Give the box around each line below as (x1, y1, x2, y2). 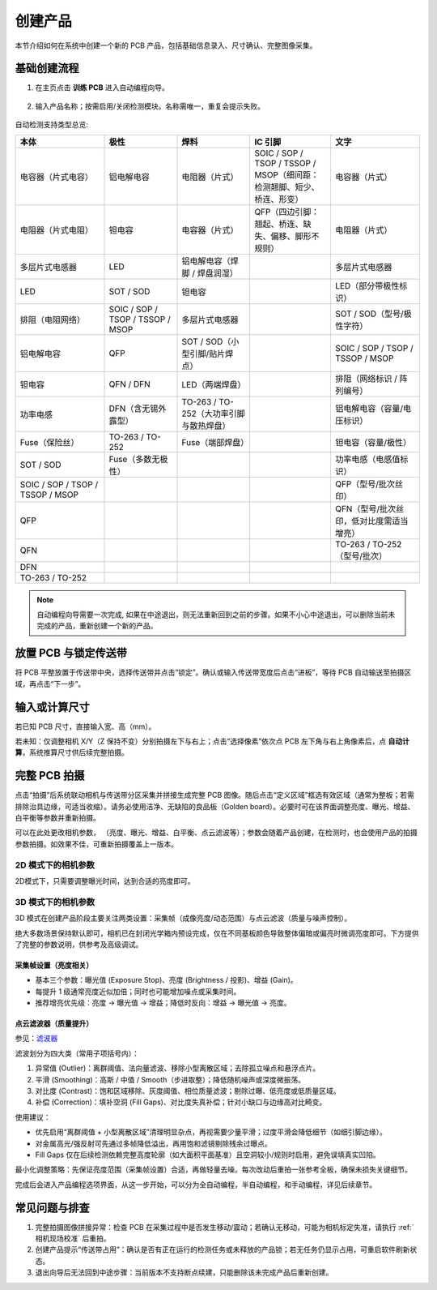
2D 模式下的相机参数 (15, 859, 95, 871)
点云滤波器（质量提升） (15, 1018, 93, 1029)
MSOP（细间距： (254, 169, 320, 180)
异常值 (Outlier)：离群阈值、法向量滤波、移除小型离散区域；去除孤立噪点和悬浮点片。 (35, 1063, 320, 1074)
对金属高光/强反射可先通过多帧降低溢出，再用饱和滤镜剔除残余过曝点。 (35, 1138, 273, 1148)
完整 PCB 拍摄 (15, 769, 85, 782)
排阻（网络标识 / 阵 (334, 373, 408, 384)
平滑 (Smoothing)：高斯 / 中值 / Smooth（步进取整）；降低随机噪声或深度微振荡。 (35, 1074, 306, 1084)
